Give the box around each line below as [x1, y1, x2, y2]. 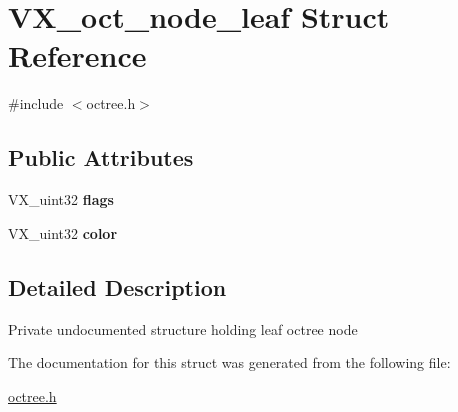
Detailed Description [8, 271, 227, 302]
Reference [8, 35, 147, 76]
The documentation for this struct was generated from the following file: [8, 352, 451, 373]
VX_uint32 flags [8, 189, 114, 210]
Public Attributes [8, 142, 194, 173]
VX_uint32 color [8, 222, 118, 243]
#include [8, 93, 64, 114]
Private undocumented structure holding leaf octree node [8, 318, 358, 339]
